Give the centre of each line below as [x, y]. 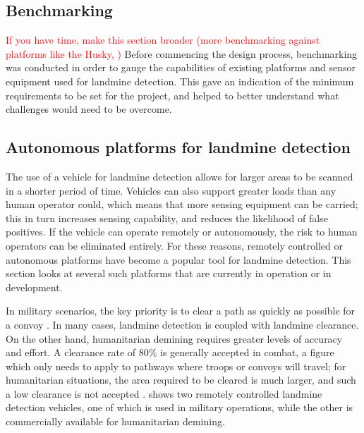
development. [34, 287]
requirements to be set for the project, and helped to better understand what [172, 95]
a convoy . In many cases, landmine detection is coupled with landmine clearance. [182, 324]
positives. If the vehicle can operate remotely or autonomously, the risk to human [182, 232]
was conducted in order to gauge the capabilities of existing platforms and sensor [181, 67]
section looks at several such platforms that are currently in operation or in [169, 273]
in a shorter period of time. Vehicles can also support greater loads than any [171, 190]
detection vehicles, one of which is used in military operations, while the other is [180, 407]
